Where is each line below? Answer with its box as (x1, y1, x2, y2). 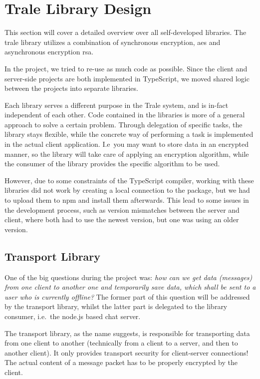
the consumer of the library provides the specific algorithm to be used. (4, 158, 220, 169)
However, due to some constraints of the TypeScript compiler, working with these (4, 175, 254, 185)
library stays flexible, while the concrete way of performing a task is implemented (4, 129, 254, 139)
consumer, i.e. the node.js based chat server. (4, 311, 141, 321)
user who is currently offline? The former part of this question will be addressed (4, 291, 250, 302)
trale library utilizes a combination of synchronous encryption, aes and (4, 36, 221, 47)
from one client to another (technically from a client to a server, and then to (4, 338, 238, 348)
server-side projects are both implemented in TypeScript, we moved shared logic (4, 73, 250, 83)
